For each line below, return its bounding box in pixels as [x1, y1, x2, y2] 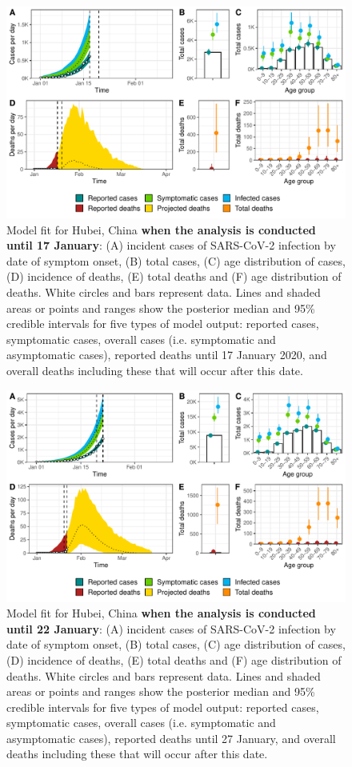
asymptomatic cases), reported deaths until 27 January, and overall [6, 729, 336, 746]
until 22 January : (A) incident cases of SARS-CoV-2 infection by [6, 620, 336, 637]
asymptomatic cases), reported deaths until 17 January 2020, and [6, 346, 327, 363]
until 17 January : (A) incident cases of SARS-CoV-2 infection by [6, 237, 336, 254]
